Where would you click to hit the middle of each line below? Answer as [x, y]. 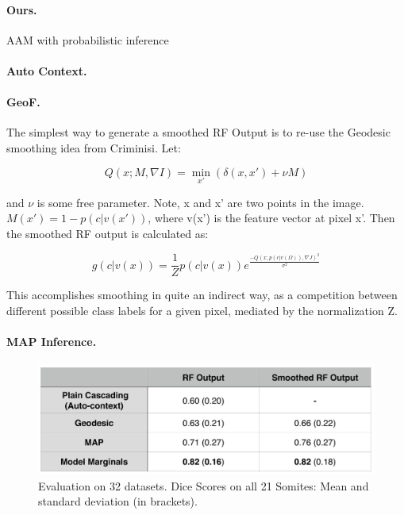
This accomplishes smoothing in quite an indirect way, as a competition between [202, 295]
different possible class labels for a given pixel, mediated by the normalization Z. [202, 310]
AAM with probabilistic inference [88, 39]
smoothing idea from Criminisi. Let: [94, 147]
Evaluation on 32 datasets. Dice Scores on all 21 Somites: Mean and [204, 485]
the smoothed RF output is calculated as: [108, 233]
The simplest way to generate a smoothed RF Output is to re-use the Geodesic [198, 132]
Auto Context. [47, 70]
